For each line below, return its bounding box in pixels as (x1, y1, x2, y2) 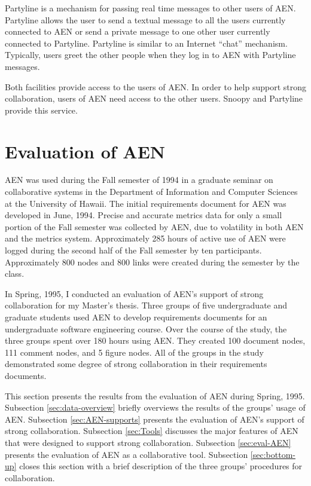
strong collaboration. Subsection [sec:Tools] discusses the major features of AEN (5, 424, 298, 437)
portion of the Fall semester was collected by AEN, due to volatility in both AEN (5, 220, 304, 233)
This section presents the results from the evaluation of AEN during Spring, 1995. (5, 389, 305, 402)
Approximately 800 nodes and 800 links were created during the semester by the (5, 255, 300, 268)
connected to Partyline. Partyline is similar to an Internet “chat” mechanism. (5, 36, 288, 49)
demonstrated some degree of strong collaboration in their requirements (5, 357, 267, 370)
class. (5, 267, 25, 280)
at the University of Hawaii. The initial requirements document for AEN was (5, 197, 286, 209)
